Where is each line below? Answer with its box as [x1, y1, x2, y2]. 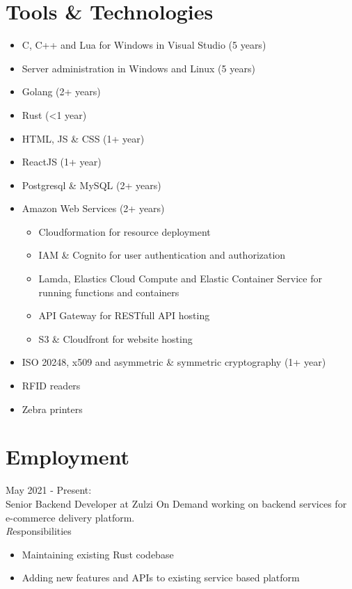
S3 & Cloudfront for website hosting [38, 331, 193, 346]
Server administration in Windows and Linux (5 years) [22, 60, 255, 75]
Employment [6, 442, 130, 471]
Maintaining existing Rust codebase [22, 547, 174, 561]
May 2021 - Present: [6, 483, 92, 497]
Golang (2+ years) [22, 84, 101, 99]
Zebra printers [22, 401, 83, 416]
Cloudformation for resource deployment [38, 224, 211, 239]
